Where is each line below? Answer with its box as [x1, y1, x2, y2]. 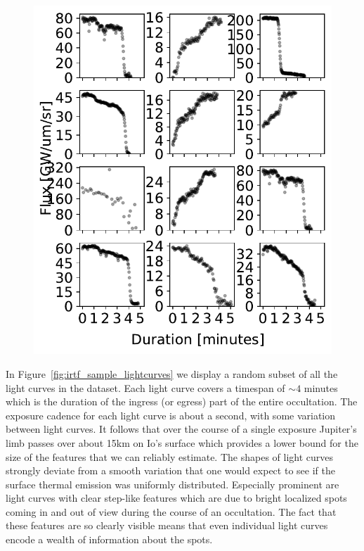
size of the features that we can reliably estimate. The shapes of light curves [6, 449, 334, 464]
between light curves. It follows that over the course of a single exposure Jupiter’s [6, 422, 357, 436]
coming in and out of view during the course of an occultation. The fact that [6, 504, 337, 519]
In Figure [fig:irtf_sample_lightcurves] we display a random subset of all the [6, 366, 338, 381]
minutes [304, 380, 338, 395]
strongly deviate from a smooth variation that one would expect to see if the [6, 463, 335, 478]
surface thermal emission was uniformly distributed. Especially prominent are [6, 476, 339, 491]
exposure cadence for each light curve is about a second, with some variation [6, 407, 336, 422]
